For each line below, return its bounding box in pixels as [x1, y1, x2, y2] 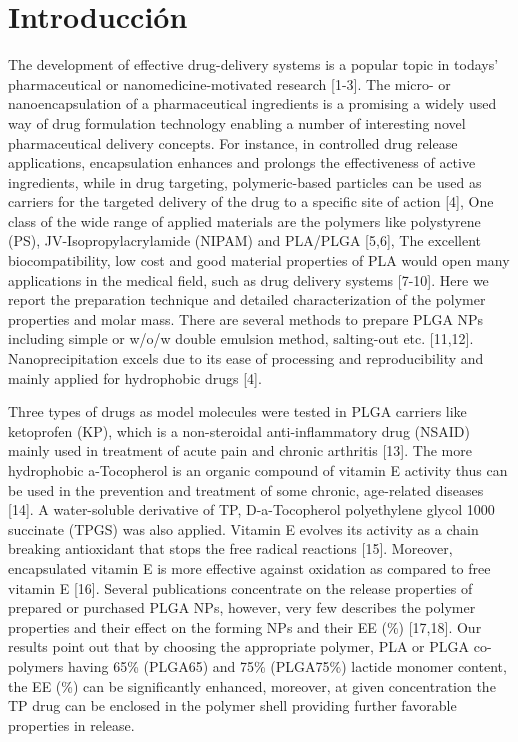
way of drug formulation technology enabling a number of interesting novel [8, 112, 466, 133]
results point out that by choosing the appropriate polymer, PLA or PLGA [8, 636, 470, 657]
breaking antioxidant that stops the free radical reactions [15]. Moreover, [8, 538, 453, 559]
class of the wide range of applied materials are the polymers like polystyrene [8, 210, 481, 231]
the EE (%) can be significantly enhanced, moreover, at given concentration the [8, 675, 496, 696]
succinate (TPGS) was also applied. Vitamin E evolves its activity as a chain [8, 518, 479, 539]
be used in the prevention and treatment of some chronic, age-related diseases [8, 479, 484, 500]
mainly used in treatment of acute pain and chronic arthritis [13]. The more [8, 440, 472, 461]
